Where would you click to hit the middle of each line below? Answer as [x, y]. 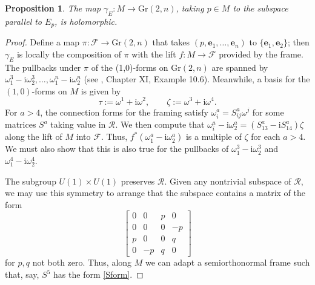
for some [268, 112]
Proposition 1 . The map [53, 8]
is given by [101, 90]
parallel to [24, 21]
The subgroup [31, 181]
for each [266, 136]
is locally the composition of [69, 54]
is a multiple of [214, 136]
